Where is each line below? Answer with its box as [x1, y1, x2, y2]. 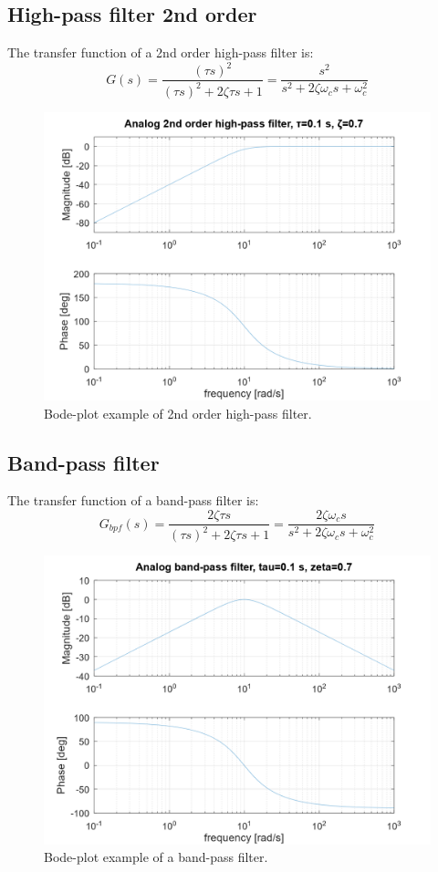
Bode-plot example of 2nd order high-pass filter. [44, 403, 312, 422]
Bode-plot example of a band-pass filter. [44, 847, 268, 867]
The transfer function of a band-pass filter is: [7, 491, 259, 510]
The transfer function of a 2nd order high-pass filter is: [7, 43, 314, 62]
